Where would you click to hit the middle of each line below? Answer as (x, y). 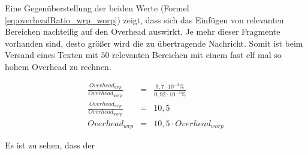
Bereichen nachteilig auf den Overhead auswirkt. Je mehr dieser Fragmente (143, 31)
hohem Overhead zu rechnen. (58, 66)
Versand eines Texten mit (52, 55)
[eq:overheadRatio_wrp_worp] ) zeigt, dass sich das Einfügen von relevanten (144, 19)
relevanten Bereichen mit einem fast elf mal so (197, 55)
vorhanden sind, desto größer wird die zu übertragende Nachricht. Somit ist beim (154, 43)
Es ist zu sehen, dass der (50, 145)
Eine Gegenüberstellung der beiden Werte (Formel (97, 8)
